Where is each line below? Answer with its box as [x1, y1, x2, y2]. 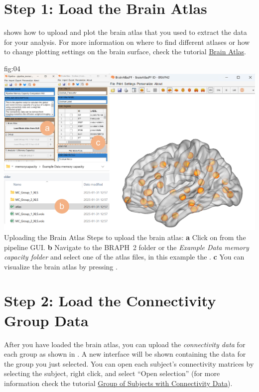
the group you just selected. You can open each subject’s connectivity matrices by [4, 358, 254, 369]
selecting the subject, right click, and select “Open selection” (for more [4, 368, 220, 379]
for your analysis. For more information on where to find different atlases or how [4, 36, 250, 47]
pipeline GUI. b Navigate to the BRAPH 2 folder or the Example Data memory [4, 242, 249, 252]
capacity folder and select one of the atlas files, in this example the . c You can [4, 252, 245, 262]
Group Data [4, 310, 89, 330]
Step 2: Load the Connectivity [4, 290, 216, 311]
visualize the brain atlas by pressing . [4, 261, 118, 271]
